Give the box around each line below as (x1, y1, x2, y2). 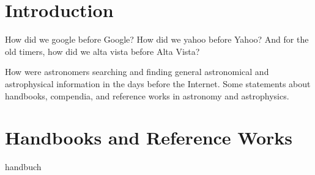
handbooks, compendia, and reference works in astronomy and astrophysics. (5, 89, 289, 102)
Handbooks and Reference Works (5, 125, 293, 150)
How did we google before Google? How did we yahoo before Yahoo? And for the (5, 33, 309, 46)
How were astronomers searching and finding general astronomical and (5, 65, 269, 78)
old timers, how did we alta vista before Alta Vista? (5, 45, 200, 57)
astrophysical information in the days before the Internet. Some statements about (5, 77, 311, 90)
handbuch (5, 160, 42, 173)
